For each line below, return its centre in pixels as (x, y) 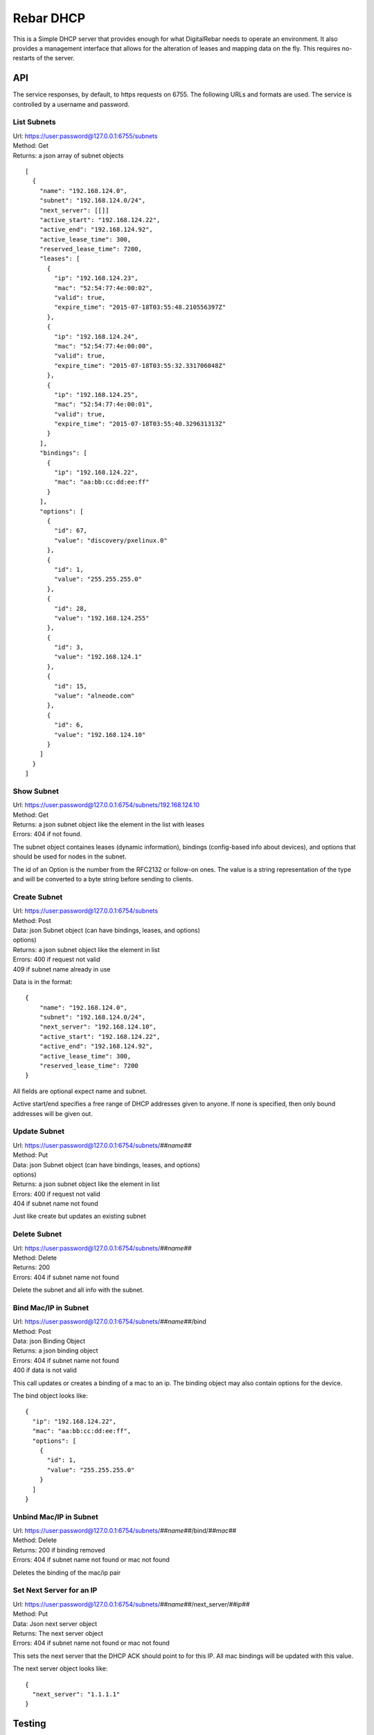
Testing (29, 1724)
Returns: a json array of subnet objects (68, 155)
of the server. (56, 58)
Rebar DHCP (49, 18)
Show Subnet (36, 791)
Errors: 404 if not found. (47, 834)
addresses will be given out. (53, 1113)
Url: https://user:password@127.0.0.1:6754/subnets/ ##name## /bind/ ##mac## (125, 1531)
